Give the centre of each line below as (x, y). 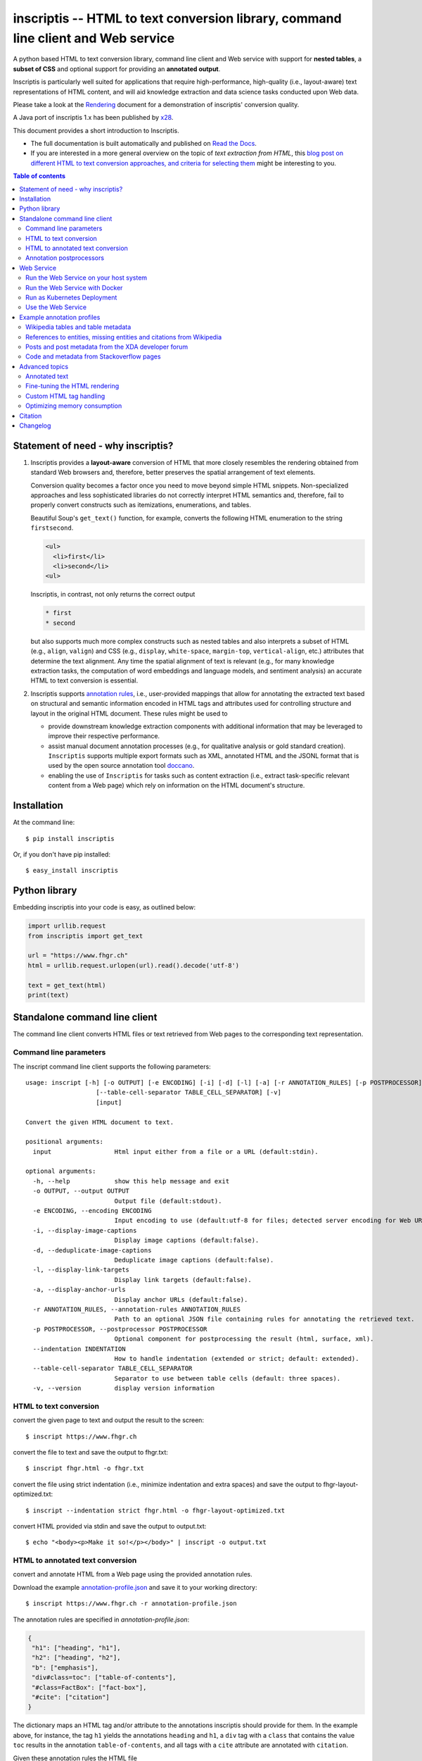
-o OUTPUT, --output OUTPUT (81, 1191)
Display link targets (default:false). (183, 1280)
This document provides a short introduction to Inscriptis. (96, 130)
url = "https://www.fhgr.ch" (78, 956)
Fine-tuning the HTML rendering (72, 386)
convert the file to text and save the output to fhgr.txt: (91, 1452)
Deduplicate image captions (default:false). (194, 1260)
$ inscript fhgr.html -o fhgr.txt (85, 1468)
